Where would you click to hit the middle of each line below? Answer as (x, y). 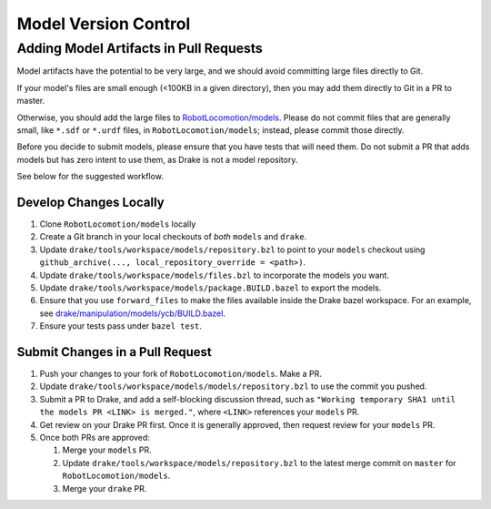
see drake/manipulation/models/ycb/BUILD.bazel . (133, 313)
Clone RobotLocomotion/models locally (118, 224)
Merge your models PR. (107, 450)
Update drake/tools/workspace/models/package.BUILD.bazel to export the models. (210, 288)
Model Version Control (104, 24)
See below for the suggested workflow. (90, 177)
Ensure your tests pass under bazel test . (120, 326)
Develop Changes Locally (90, 202)
